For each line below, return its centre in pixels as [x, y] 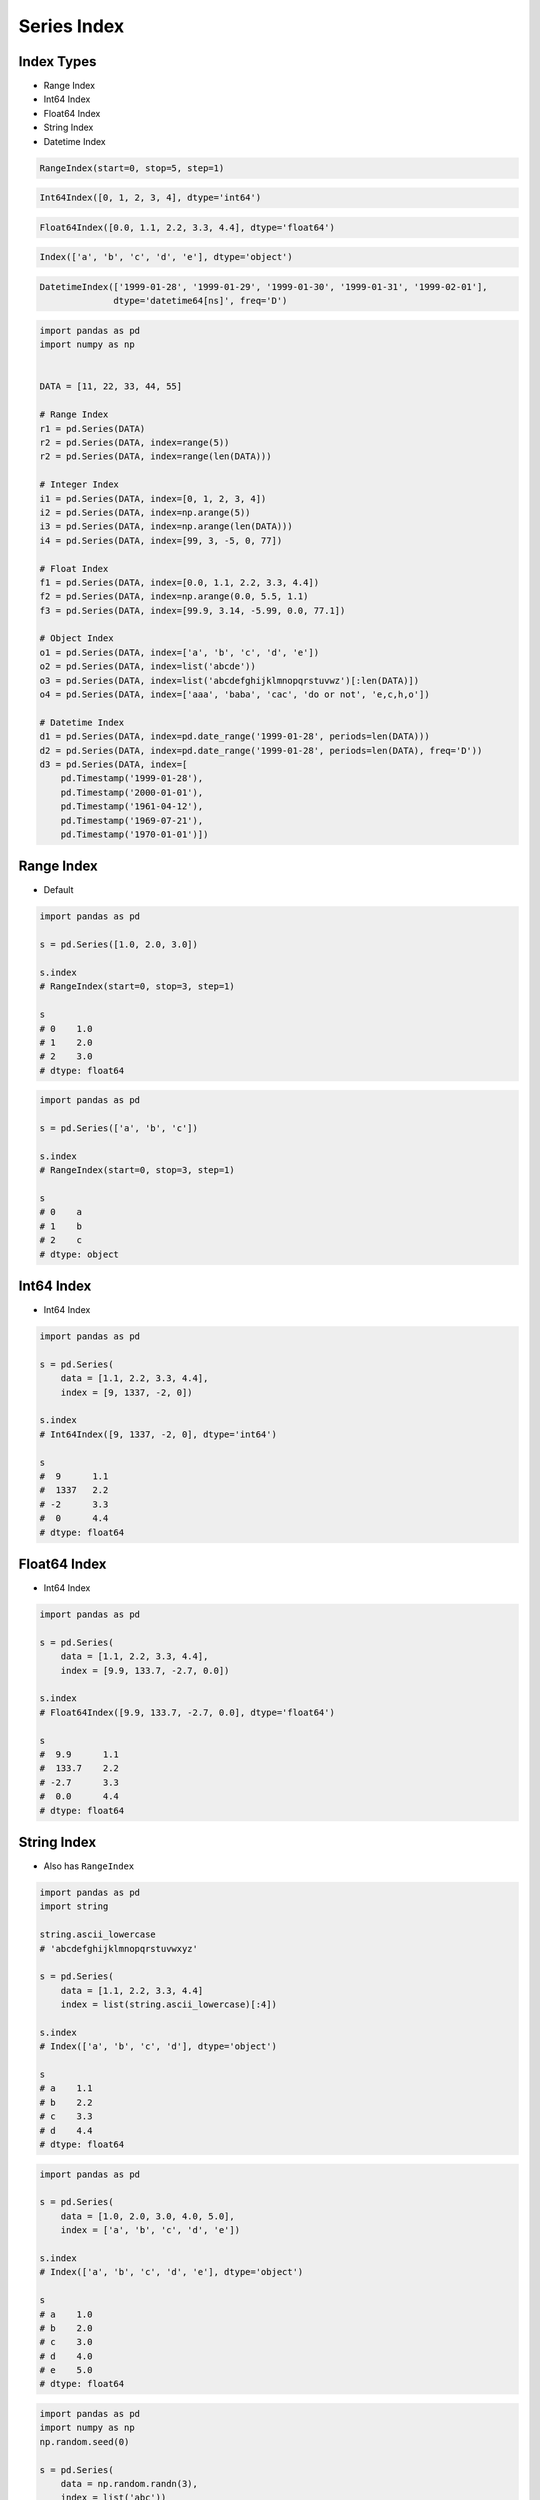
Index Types [57, 61]
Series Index [71, 26]
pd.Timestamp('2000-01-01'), [132, 792]
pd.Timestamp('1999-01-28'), [132, 778]
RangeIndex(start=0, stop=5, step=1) [132, 168]
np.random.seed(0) [84, 2441]
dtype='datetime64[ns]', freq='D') [200, 301]
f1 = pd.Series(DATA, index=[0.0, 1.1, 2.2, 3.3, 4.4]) [179, 582]
